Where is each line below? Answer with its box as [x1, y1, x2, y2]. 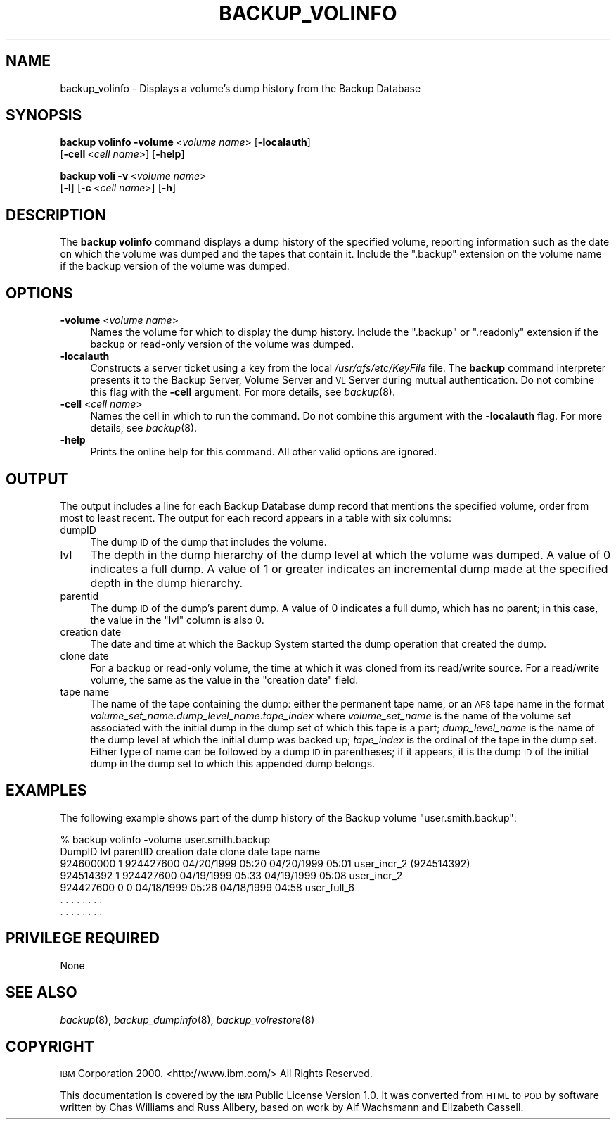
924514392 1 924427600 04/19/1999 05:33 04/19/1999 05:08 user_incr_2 [60, 869, 403, 881]
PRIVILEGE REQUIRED [6, 929, 160, 948]
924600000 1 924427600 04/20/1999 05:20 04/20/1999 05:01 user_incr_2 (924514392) [60, 857, 470, 869]
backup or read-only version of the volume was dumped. [90, 338, 354, 351]
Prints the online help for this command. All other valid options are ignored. [90, 446, 437, 458]
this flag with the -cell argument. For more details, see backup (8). [90, 386, 396, 398]
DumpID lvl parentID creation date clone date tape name [60, 845, 321, 857]
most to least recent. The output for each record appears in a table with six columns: [60, 511, 452, 524]
